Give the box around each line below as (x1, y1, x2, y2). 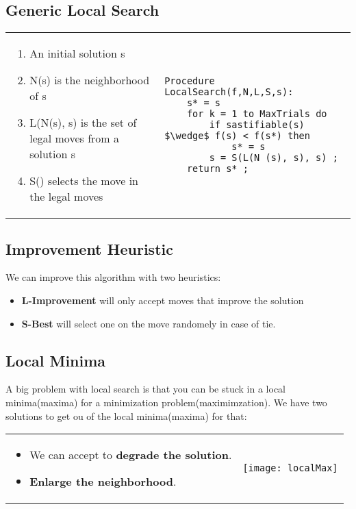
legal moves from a (29, 130, 119, 147)
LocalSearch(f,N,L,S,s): (164, 86, 294, 98)
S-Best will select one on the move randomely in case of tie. (21, 316, 276, 330)
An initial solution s (29, 45, 125, 62)
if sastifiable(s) (209, 119, 305, 131)
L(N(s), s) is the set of (29, 114, 137, 131)
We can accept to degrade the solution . (29, 447, 232, 463)
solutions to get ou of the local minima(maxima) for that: (5, 408, 247, 423)
